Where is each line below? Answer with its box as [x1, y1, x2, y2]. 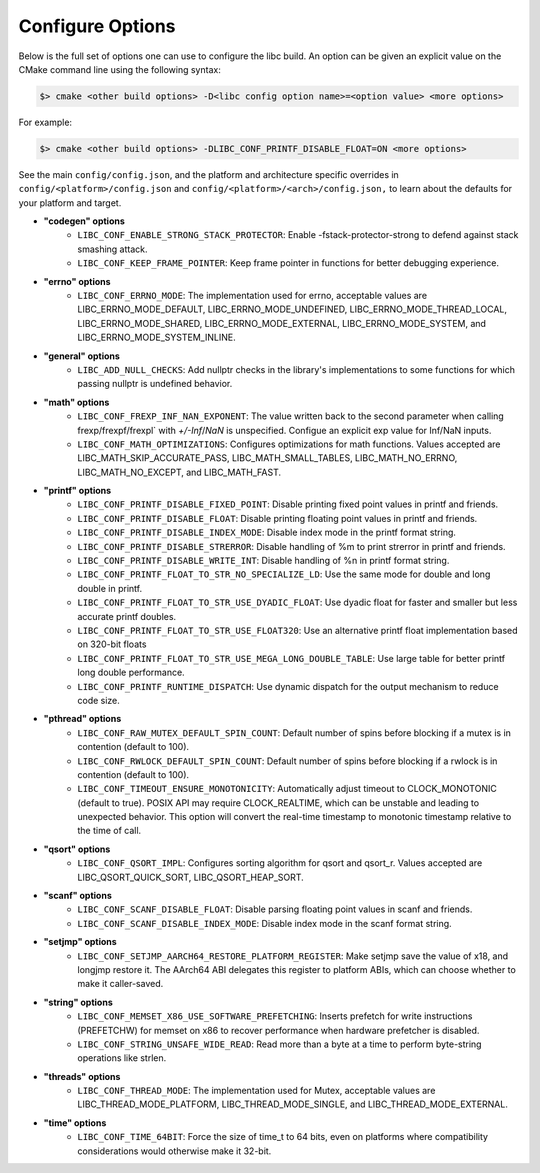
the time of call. [77, 825, 142, 837]
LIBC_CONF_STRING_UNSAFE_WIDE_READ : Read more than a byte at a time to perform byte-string [77, 1038, 482, 1050]
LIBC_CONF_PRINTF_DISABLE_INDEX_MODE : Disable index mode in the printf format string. [77, 526, 457, 539]
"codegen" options [43, 215, 125, 227]
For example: [18, 116, 73, 128]
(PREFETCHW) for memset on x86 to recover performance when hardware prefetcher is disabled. [77, 1024, 480, 1036]
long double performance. [77, 666, 185, 679]
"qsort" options [43, 843, 111, 855]
